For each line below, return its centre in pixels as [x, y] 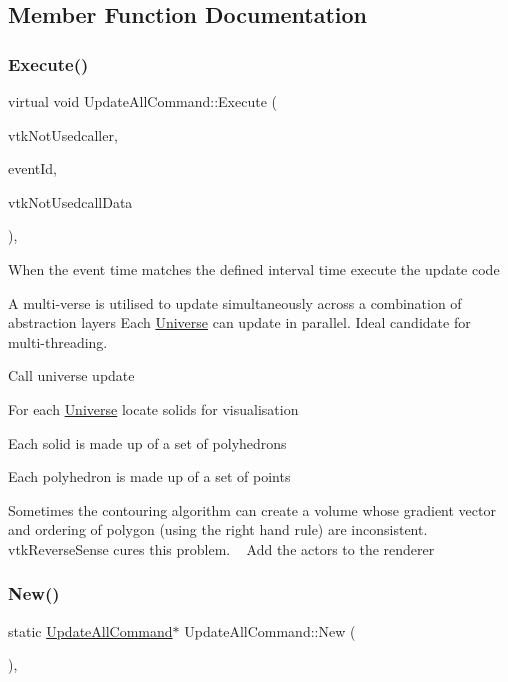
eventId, [32, 168]
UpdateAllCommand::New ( [270, 630]
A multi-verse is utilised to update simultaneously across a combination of [235, 302]
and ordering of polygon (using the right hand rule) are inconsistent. [218, 529]
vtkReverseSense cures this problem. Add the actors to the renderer [221, 548]
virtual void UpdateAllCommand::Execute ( [142, 101]
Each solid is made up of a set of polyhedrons [147, 442]
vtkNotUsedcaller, [63, 134]
